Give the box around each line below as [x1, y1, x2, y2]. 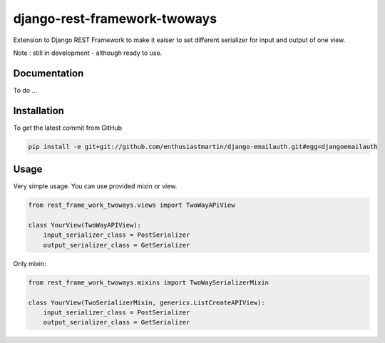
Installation [13, 104, 64, 117]
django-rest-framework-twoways [13, 11, 217, 26]
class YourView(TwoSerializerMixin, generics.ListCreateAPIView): [28, 298, 265, 307]
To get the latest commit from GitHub [13, 123, 123, 132]
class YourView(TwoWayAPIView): [28, 221, 142, 229]
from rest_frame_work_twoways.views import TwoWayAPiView [28, 201, 235, 210]
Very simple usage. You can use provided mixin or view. [13, 182, 178, 190]
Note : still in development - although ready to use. [13, 48, 163, 57]
